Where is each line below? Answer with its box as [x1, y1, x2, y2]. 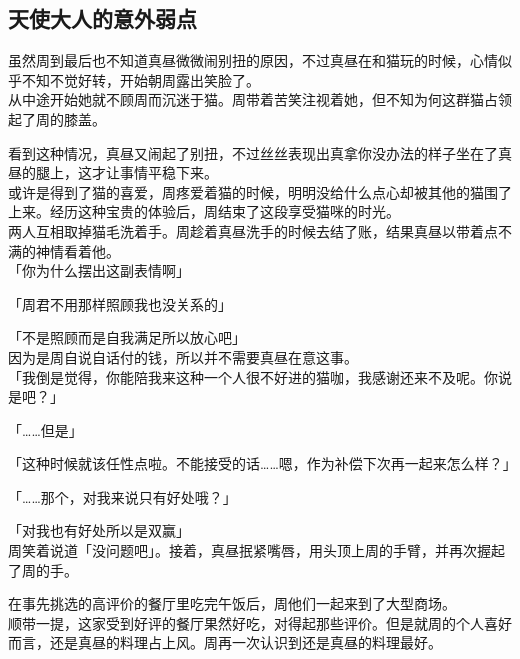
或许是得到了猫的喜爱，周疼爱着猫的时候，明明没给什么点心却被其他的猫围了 [8, 181, 512, 202]
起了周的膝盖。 [8, 108, 106, 129]
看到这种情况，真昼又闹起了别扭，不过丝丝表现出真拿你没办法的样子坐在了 [8, 142, 498, 163]
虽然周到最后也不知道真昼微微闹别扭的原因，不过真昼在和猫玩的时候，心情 [8, 50, 498, 71]
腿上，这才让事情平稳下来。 [35, 162, 218, 183]
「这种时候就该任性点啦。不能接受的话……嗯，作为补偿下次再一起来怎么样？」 [8, 453, 517, 474]
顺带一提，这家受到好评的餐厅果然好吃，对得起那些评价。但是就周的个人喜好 [8, 612, 512, 633]
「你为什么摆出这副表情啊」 [8, 260, 190, 281]
